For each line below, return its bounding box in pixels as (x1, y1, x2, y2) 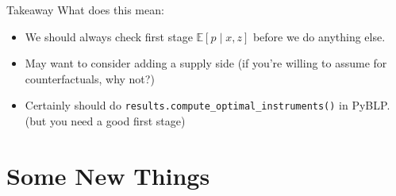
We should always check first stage (25, 28, 193, 44)
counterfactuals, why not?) (25, 70, 155, 86)
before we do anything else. (252, 28, 386, 44)
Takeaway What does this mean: (6, 2, 164, 17)
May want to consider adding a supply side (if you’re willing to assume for (25, 55, 387, 71)
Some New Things (6, 159, 210, 191)
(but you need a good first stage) (25, 113, 186, 129)
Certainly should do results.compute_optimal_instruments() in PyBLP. (25, 97, 390, 113)
